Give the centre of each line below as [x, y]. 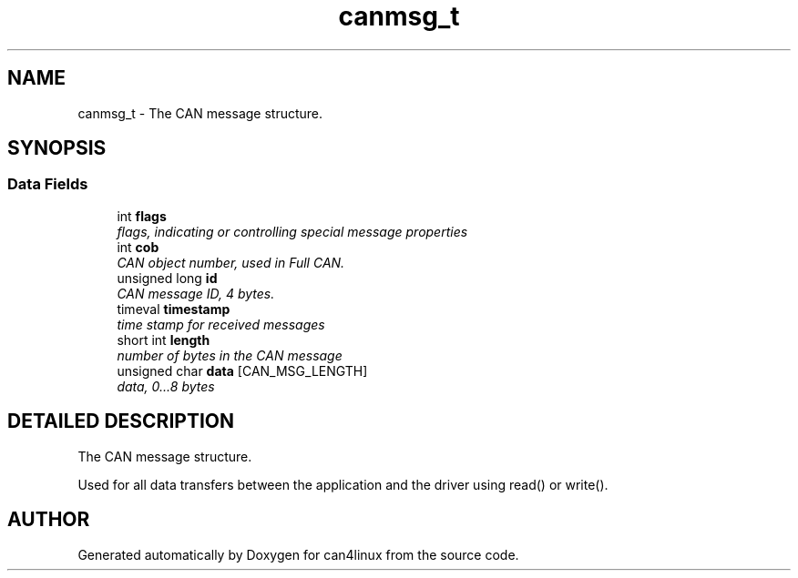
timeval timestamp [174, 309]
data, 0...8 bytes [166, 386]
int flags [142, 216]
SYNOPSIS [57, 148]
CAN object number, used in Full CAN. [231, 262]
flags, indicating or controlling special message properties [292, 231]
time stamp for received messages [221, 324]
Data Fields [48, 184]
